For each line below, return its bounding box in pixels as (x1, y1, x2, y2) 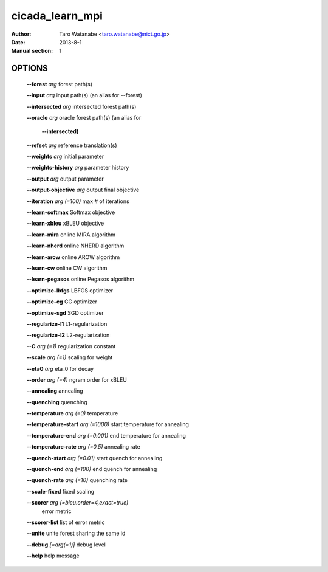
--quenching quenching (26, 398, 87, 405)
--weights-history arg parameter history (26, 164, 129, 171)
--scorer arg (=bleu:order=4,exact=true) (26, 499, 129, 506)
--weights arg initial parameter (26, 153, 104, 160)
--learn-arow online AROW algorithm (26, 253, 120, 261)
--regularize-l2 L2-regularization (26, 331, 110, 339)
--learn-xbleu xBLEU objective (26, 219, 104, 227)
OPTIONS (11, 63, 48, 74)
